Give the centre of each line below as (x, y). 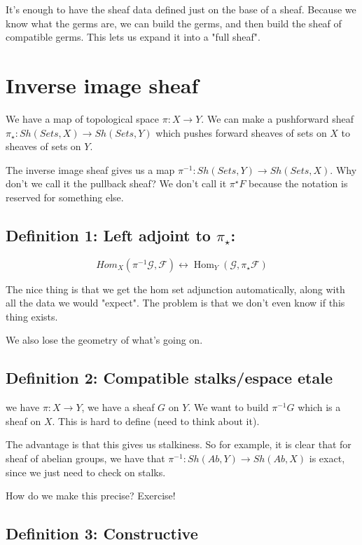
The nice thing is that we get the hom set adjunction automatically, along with (175, 289)
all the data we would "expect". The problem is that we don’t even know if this (175, 303)
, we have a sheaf (118, 407)
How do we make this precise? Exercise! (91, 496)
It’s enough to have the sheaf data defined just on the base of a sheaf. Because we (181, 9)
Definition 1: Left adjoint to (108, 235)
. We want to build (228, 407)
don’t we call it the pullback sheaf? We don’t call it (116, 183)
